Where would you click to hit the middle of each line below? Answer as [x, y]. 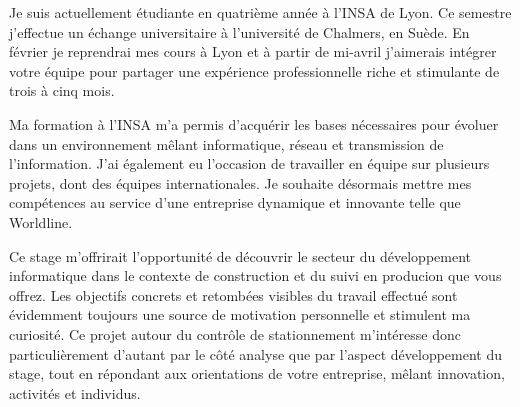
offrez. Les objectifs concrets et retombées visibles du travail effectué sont [233, 294]
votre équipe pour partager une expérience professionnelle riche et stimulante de [254, 70]
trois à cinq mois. [62, 90]
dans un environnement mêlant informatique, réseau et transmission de [226, 143]
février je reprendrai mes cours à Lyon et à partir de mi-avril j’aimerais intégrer [253, 51]
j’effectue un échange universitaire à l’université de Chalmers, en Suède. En [239, 31]
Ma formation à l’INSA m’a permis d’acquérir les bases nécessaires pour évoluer [254, 123]
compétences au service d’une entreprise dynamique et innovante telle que [235, 202]
